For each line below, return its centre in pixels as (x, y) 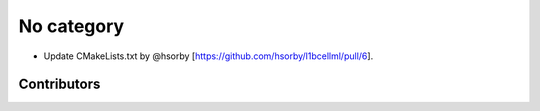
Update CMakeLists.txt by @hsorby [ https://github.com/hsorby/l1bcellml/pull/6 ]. (208, 56)
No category (71, 26)
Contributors (59, 84)
